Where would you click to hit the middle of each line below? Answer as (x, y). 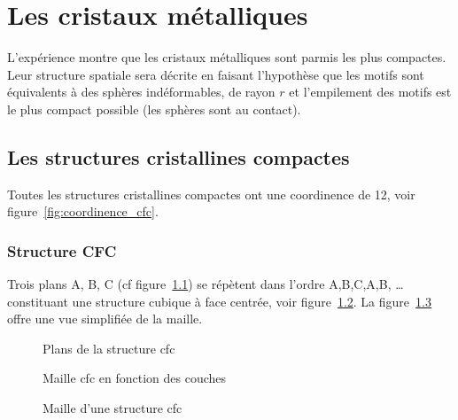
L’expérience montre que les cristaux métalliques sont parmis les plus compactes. (227, 57)
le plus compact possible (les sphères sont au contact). (154, 109)
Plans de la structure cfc (109, 348)
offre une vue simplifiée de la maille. (105, 319)
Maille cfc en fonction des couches (135, 378)
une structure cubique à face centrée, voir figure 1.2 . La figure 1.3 (252, 301)
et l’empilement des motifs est (370, 92)
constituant (38, 301)
